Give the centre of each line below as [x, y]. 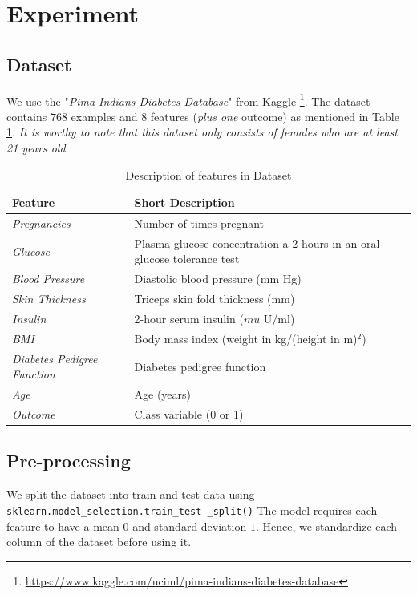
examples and [104, 116]
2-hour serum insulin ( [189, 319]
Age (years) [162, 394]
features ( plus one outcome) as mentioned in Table [275, 116]
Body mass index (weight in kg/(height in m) [246, 338]
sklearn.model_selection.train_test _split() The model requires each [192, 510]
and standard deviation [190, 526]
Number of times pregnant [199, 223]
